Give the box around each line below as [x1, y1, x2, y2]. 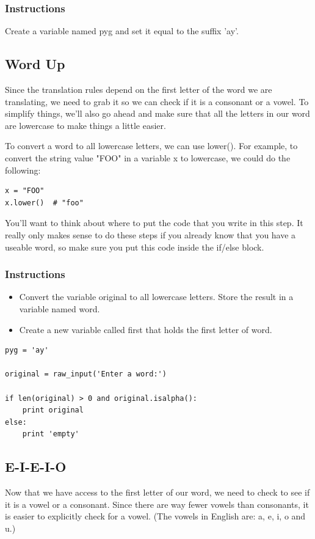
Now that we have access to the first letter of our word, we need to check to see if [5, 486, 310, 499]
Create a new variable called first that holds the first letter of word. [19, 323, 272, 335]
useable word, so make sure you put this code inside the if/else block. [5, 240, 264, 253]
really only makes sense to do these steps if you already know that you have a [5, 228, 296, 241]
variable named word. [19, 302, 100, 315]
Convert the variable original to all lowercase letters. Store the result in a [19, 290, 294, 303]
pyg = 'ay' [5, 346, 49, 355]
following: [5, 163, 41, 176]
